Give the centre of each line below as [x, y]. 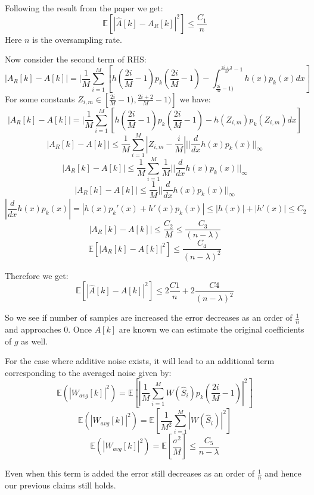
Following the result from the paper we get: [84, 8]
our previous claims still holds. [60, 485]
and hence [283, 473]
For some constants [40, 98]
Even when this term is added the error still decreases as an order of [130, 473]
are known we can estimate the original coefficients [212, 329]
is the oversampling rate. [77, 39]
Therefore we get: [37, 275]
